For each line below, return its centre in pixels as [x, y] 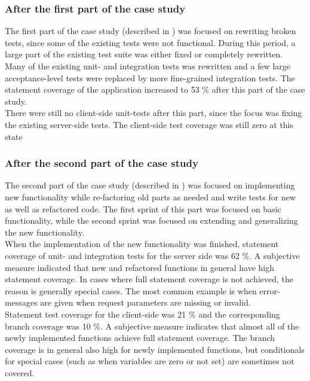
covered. [20, 372]
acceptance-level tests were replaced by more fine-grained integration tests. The [150, 77]
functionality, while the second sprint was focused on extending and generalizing [151, 220]
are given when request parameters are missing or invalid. [145, 302]
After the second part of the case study [102, 163]
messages [21, 302]
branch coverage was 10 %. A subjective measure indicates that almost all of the [152, 326]
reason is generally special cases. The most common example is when [131, 290]
